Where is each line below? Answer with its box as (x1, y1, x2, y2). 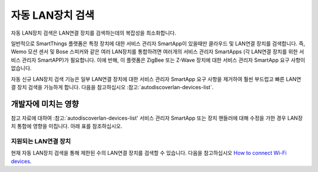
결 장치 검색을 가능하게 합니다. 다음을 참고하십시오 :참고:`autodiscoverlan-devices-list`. (11, 83, 214, 90)
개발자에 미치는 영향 (11, 99, 79, 109)
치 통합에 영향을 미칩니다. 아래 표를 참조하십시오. (11, 123, 123, 130)
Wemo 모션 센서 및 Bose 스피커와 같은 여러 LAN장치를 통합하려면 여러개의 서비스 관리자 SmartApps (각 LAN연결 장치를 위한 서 (11, 48, 304, 55)
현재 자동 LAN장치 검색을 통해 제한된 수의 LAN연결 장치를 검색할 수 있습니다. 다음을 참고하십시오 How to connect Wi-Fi (11, 150, 287, 157)
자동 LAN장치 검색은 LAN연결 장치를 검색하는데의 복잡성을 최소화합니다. (11, 29, 177, 36)
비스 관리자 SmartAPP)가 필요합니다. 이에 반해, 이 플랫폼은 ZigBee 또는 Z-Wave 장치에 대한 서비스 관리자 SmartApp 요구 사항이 (11, 56, 306, 63)
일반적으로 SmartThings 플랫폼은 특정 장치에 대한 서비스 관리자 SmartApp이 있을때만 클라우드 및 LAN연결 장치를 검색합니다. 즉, (11, 40, 306, 47)
